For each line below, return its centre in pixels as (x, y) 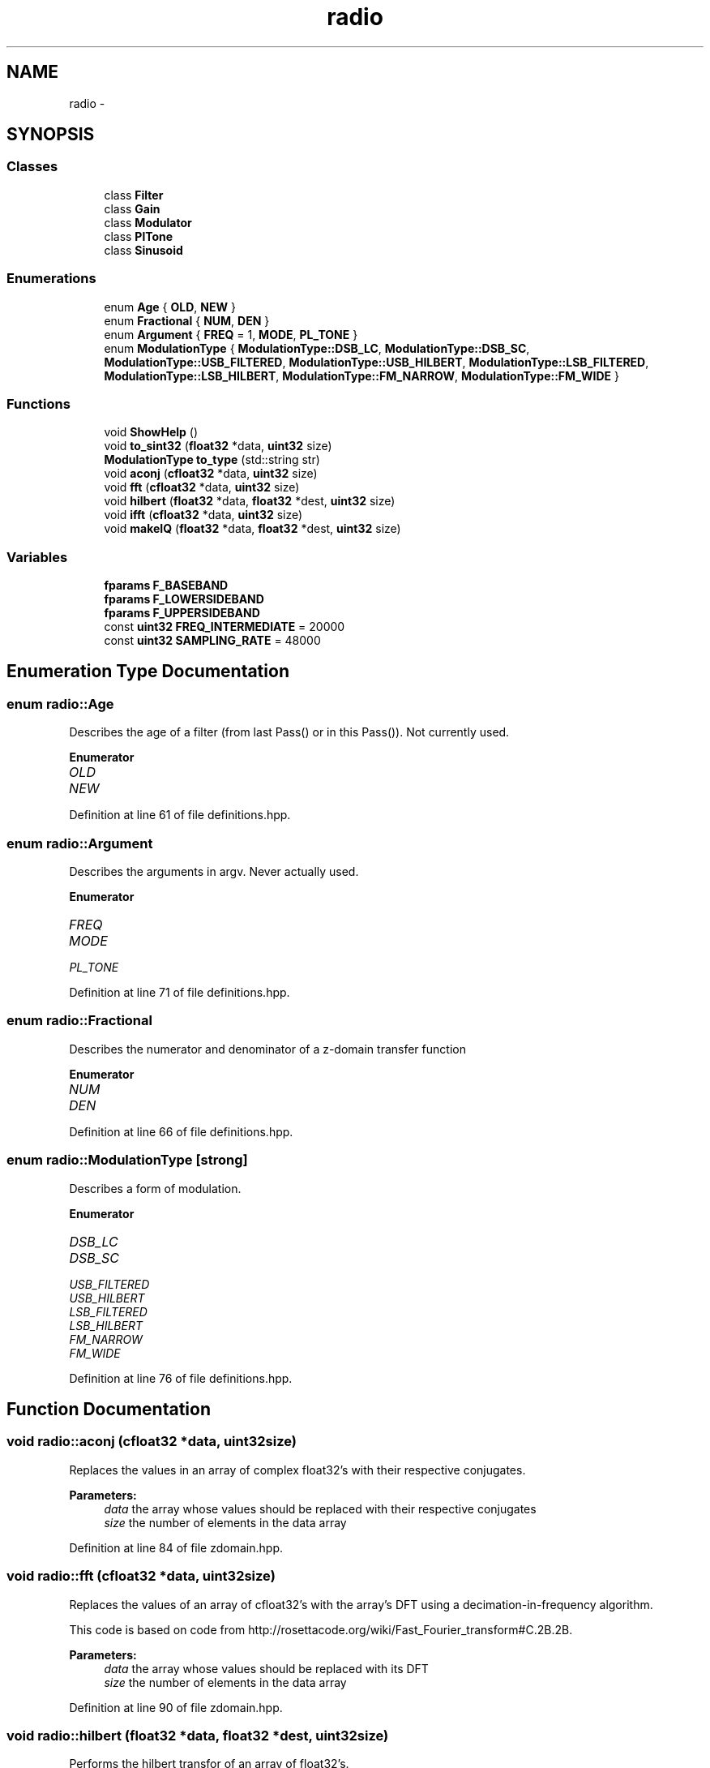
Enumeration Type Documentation (148, 672)
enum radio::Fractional (79, 1021)
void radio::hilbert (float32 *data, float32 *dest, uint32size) (198, 1735)
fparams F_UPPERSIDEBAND (182, 613)
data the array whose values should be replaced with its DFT (266, 1668)
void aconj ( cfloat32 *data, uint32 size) (211, 474)
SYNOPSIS (51, 135)
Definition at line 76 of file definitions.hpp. (181, 1378)
